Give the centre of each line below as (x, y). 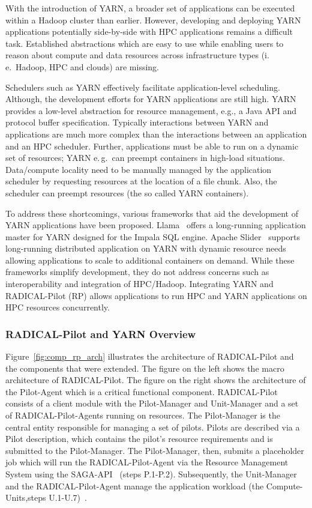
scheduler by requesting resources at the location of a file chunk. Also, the (141, 181)
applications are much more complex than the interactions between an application (156, 134)
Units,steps (26, 497)
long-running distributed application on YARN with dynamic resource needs (146, 248)
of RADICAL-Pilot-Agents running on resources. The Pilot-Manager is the (143, 415)
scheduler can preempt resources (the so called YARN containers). (127, 192)
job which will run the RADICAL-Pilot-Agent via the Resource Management (147, 462)
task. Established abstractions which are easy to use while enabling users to (145, 43)
